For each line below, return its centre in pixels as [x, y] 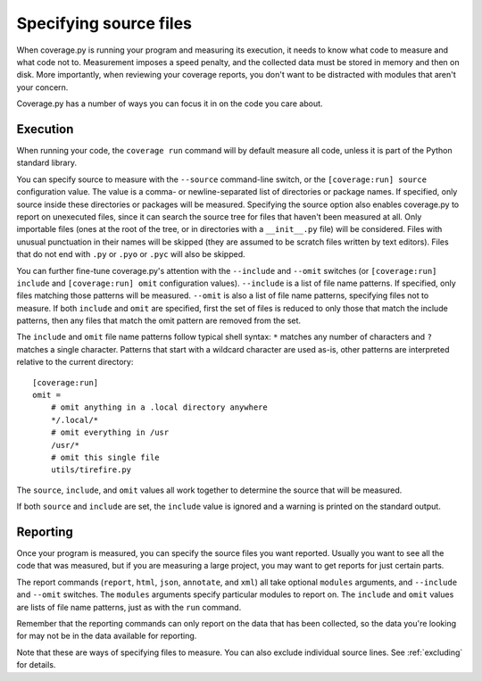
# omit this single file [105, 457]
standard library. [47, 163]
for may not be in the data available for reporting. [107, 636]
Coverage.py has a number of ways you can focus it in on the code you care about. [170, 104]
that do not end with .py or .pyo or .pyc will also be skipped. [131, 254]
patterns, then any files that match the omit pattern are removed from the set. [159, 320]
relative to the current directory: [75, 362]
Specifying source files [104, 23]
